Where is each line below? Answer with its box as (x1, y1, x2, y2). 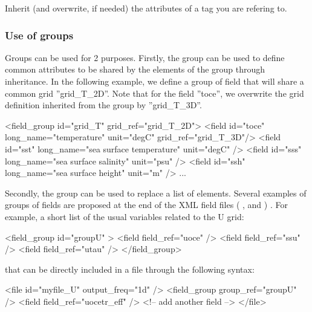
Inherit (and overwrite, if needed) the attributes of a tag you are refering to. (5, 2, 287, 14)
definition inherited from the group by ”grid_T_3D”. (5, 99, 202, 111)
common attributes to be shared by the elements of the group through (5, 63, 265, 76)
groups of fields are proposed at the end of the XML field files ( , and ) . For (5, 198, 288, 211)
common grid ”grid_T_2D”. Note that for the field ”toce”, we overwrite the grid (5, 86, 304, 99)
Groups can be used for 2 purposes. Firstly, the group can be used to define (5, 51, 285, 63)
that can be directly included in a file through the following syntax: (5, 262, 255, 275)
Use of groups (5, 27, 74, 42)
